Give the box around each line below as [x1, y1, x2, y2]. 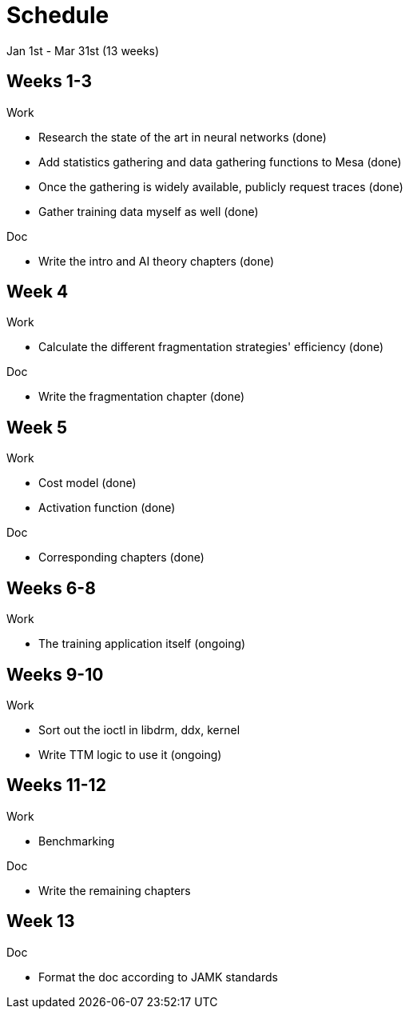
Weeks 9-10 [6, 664, 104, 685]
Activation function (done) [38, 501, 176, 515]
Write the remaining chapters [38, 883, 191, 897]
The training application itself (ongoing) [38, 637, 246, 651]
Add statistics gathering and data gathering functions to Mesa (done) [38, 154, 402, 169]
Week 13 [6, 911, 75, 932]
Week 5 [6, 417, 67, 438]
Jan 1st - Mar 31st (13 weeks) [6, 43, 160, 58]
